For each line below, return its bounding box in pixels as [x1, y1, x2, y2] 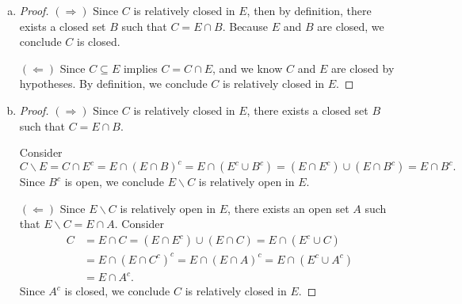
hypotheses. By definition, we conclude [19, 75, 208, 92]
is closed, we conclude [64, 283, 170, 299]
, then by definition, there [246, 2, 372, 18]
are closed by [330, 59, 395, 76]
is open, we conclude [64, 173, 164, 190]
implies [123, 59, 158, 76]
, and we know [212, 59, 283, 76]
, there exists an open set [227, 199, 349, 216]
